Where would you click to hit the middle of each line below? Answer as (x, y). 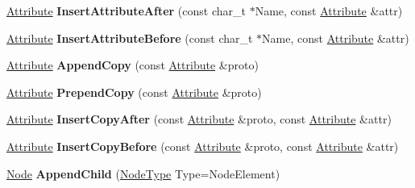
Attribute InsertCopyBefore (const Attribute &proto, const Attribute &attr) (203, 146)
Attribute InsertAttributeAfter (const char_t (126, 10)
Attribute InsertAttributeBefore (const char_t (130, 38)
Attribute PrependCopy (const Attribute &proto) (134, 92)
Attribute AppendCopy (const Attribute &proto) (133, 65)
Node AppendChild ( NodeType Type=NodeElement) (143, 173)
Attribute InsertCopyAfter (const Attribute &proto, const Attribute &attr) (199, 119)
